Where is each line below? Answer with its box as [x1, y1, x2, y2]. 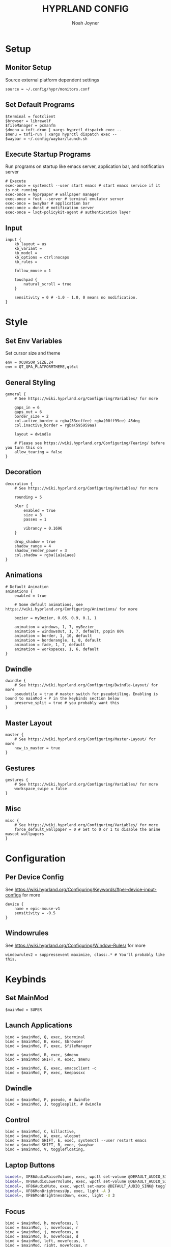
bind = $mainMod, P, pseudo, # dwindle [5, 1097, 90, 1103]
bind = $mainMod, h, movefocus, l [5, 1221, 79, 1226]
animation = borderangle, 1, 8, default [14, 637, 101, 643]
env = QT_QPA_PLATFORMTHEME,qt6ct [5, 364, 79, 369]
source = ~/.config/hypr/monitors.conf [5, 86, 90, 92]
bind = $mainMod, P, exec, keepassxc [5, 1070, 85, 1075]
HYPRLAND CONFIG [42, 3, 129, 15]
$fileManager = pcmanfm [5, 123, 56, 128]
